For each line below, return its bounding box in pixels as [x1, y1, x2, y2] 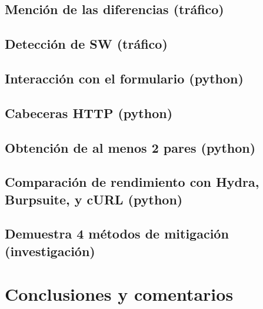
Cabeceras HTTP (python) [5, 103, 173, 122]
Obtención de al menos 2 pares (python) [5, 138, 256, 156]
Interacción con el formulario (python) [5, 69, 244, 87]
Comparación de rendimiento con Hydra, [5, 173, 259, 191]
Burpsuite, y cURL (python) [5, 190, 183, 208]
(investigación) [5, 241, 95, 260]
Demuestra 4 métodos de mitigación [5, 224, 229, 243]
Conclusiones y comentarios [5, 282, 234, 306]
